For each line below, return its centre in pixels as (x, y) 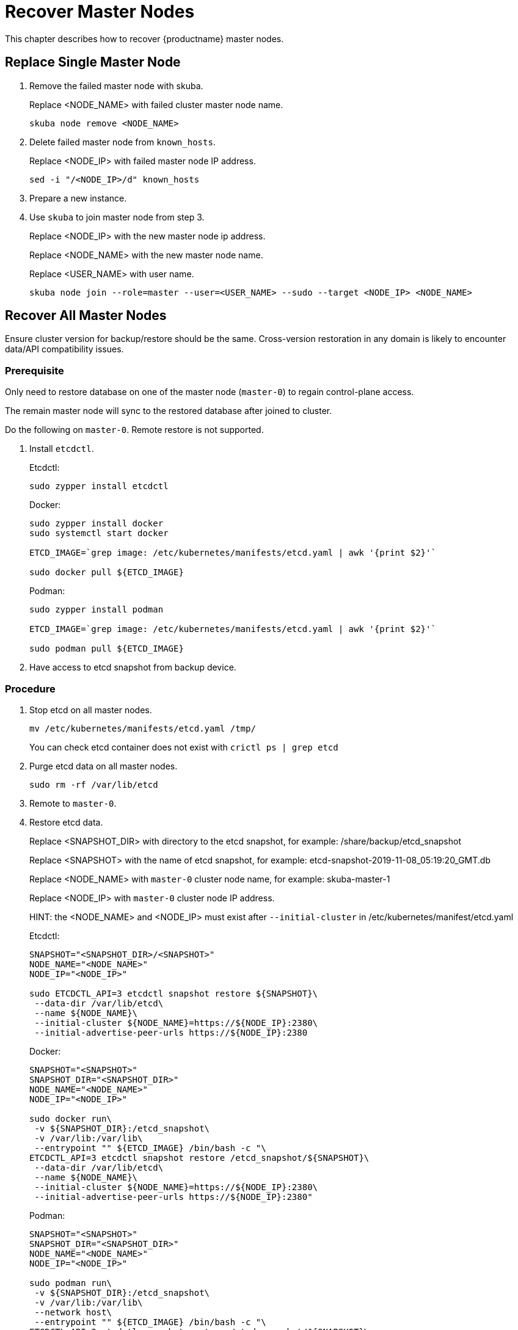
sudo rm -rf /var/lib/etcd (94, 784)
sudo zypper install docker (97, 524)
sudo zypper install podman (97, 610)
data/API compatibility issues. (64, 349)
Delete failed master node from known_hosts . (122, 142)
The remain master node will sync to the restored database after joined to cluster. (169, 411)
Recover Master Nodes (100, 12)
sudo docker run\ (71, 1118)
